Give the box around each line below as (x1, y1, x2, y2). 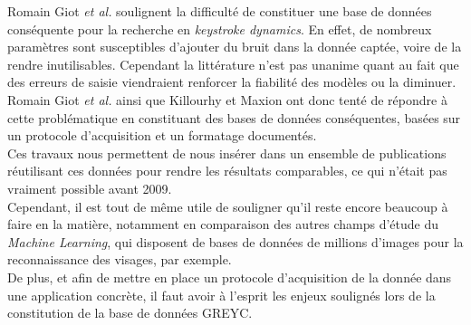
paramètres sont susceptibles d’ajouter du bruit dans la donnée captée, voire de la (7, 37, 462, 56)
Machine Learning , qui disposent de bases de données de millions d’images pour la (7, 232, 464, 251)
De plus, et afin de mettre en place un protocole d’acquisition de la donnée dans (7, 267, 452, 286)
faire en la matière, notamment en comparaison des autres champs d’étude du (7, 215, 439, 234)
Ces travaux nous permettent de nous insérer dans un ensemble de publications (7, 143, 447, 162)
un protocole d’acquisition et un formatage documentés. (7, 126, 317, 145)
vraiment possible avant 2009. (7, 178, 172, 197)
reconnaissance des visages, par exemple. (7, 250, 232, 269)
